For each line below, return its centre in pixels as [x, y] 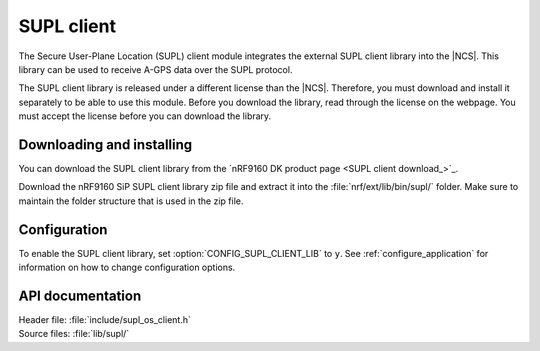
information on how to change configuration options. [127, 267]
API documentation [80, 295]
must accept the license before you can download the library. [145, 116]
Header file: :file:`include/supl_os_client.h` [105, 319]
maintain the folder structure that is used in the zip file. [131, 201]
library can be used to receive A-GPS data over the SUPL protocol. [155, 69]
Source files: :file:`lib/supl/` [74, 334]
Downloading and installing [105, 144]
